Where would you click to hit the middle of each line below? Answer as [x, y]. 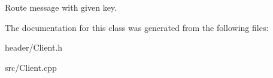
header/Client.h [34, 47]
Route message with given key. [61, 7]
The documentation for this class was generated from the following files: [137, 27]
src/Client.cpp [31, 67]
